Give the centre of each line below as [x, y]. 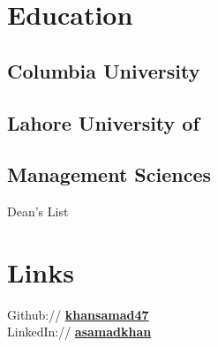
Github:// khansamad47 [78, 314]
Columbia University [104, 70]
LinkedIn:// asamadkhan [79, 332]
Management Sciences [109, 174]
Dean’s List [38, 211]
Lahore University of [103, 122]
